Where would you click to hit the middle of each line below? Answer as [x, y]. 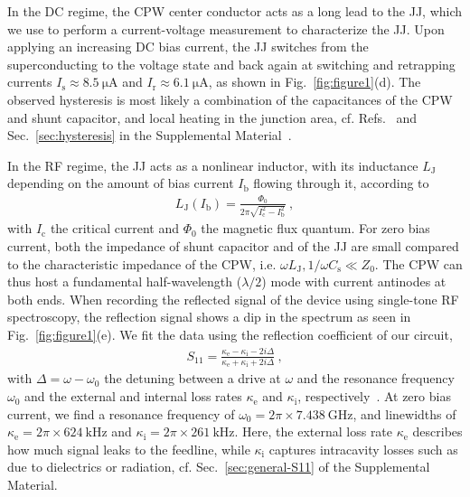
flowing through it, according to [341, 183]
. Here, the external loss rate [314, 431]
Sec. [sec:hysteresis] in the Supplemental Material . [150, 135]
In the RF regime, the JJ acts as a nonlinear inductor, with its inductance [213, 165]
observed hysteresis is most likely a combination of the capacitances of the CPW [230, 99]
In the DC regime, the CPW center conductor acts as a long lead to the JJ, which [235, 11]
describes [437, 431]
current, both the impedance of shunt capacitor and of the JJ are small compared [233, 245]
